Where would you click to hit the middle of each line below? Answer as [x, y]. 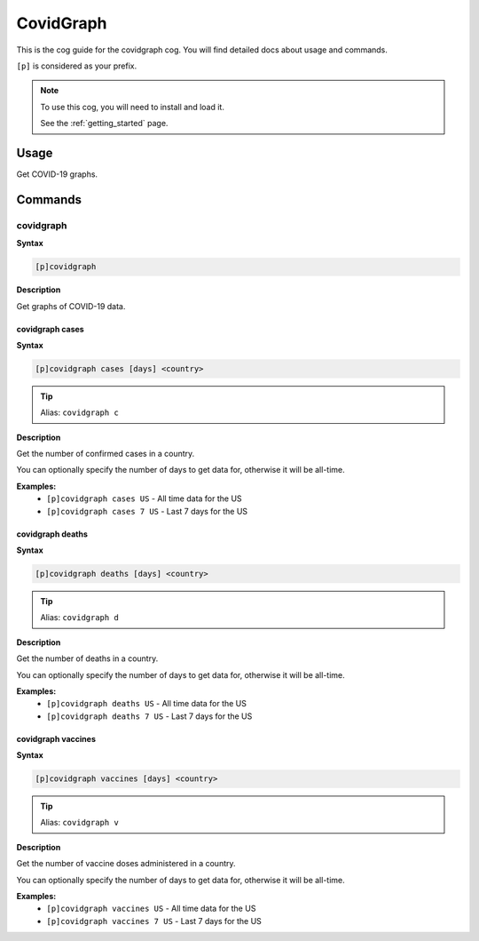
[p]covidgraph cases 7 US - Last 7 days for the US [147, 511]
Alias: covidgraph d [79, 618]
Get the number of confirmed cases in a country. [106, 454]
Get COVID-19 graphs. [57, 174]
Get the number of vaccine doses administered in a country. [126, 864]
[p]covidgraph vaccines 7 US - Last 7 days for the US [154, 921]
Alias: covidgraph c [79, 412]
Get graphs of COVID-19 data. [71, 306]
